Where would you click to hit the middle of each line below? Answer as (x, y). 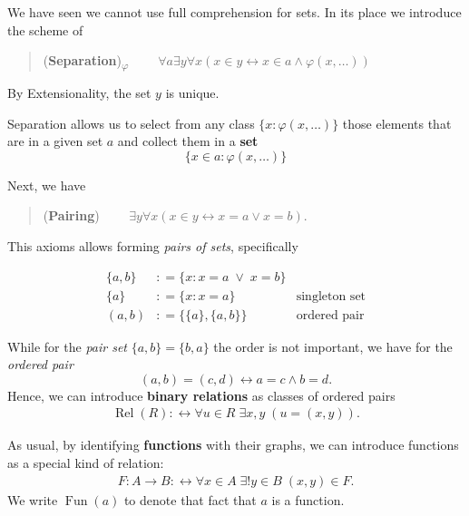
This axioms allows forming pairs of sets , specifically (153, 245)
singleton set (331, 296)
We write (33, 499)
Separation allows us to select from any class (131, 123)
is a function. (308, 499)
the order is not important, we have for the (333, 346)
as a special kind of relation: (86, 463)
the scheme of (45, 29)
